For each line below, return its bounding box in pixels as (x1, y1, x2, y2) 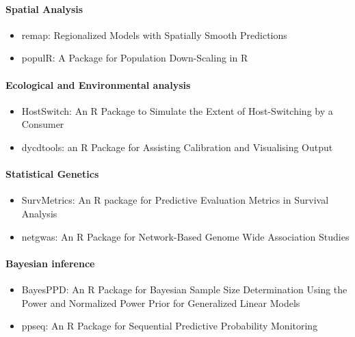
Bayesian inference (5, 256, 95, 270)
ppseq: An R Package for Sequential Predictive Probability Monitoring (21, 319, 318, 333)
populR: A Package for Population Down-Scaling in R (21, 51, 248, 65)
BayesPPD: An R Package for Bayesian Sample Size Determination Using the (21, 282, 347, 296)
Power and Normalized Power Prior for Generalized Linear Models (21, 295, 300, 310)
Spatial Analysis (5, 1, 83, 16)
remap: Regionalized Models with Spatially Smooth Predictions (21, 27, 287, 42)
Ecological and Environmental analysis (5, 77, 191, 92)
